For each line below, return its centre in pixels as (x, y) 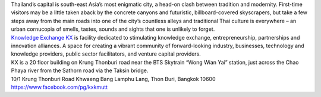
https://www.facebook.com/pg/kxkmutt (59, 87)
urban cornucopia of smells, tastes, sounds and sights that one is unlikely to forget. (113, 29)
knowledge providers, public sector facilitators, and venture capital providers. (106, 54)
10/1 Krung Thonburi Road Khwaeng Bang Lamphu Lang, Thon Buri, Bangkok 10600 (113, 79)
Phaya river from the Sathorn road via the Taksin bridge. (80, 70)
